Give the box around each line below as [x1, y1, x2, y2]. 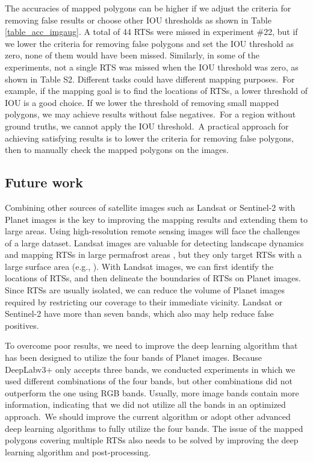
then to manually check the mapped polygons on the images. [5, 143, 229, 156]
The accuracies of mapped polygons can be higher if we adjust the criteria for [5, 2, 291, 14]
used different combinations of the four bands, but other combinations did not [5, 375, 293, 387]
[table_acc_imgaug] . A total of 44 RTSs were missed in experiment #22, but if [5, 25, 298, 38]
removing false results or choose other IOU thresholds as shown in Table [5, 13, 271, 26]
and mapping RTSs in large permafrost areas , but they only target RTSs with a [5, 248, 302, 261]
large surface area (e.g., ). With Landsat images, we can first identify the [5, 260, 274, 272]
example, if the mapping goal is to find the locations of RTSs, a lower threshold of [5, 84, 308, 97]
